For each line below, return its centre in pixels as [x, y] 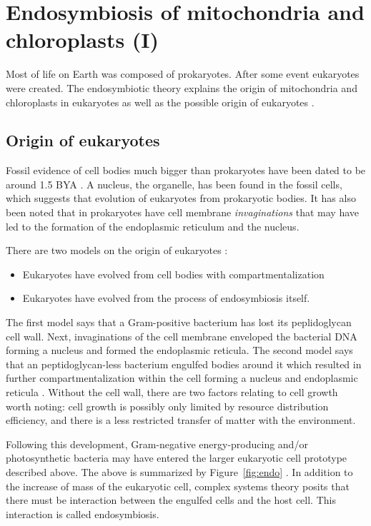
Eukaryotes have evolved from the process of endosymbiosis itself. [166, 298]
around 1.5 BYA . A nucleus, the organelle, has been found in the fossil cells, [174, 184]
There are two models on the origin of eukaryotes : [117, 250]
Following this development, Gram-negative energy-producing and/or [157, 444]
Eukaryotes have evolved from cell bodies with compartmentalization [173, 274]
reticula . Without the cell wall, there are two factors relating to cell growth [172, 392]
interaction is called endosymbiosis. [83, 514]
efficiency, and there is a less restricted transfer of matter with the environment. [181, 420]
